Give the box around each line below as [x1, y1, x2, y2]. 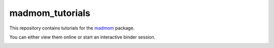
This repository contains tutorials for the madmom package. [9, 25, 135, 31]
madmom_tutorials [9, 7, 91, 18]
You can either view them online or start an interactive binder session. [9, 34, 156, 40]
